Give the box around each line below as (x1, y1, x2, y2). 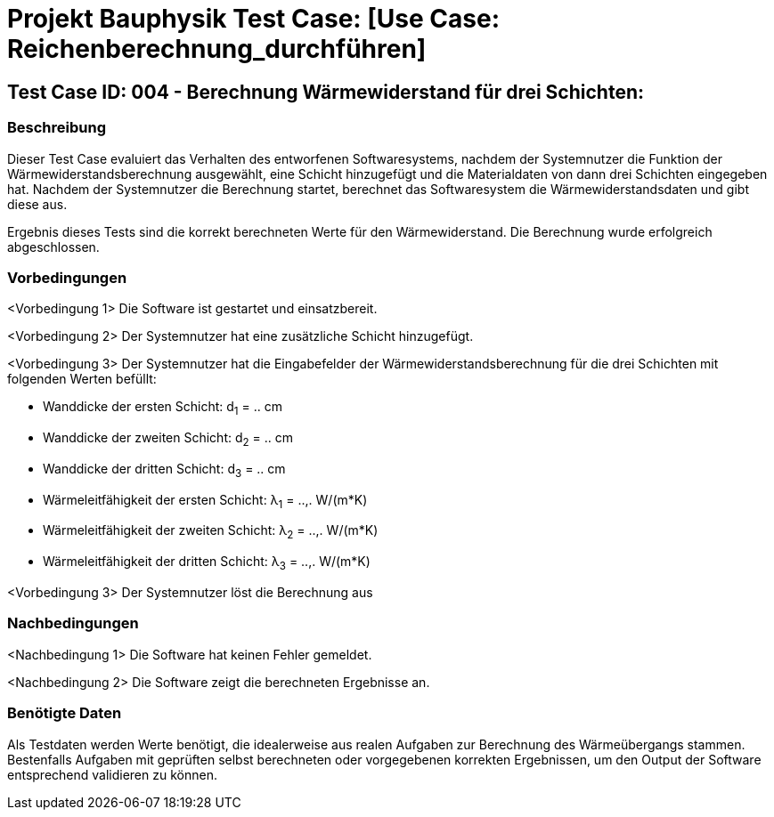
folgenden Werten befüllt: (7, 371, 157, 387)
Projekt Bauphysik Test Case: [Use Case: (7, 4, 501, 34)
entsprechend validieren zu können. (7, 766, 217, 782)
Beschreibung (7, 118, 107, 137)
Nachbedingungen (7, 614, 139, 633)
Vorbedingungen (7, 268, 127, 287)
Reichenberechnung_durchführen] (7, 34, 427, 64)
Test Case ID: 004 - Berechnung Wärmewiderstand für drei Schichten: (7, 80, 644, 103)
